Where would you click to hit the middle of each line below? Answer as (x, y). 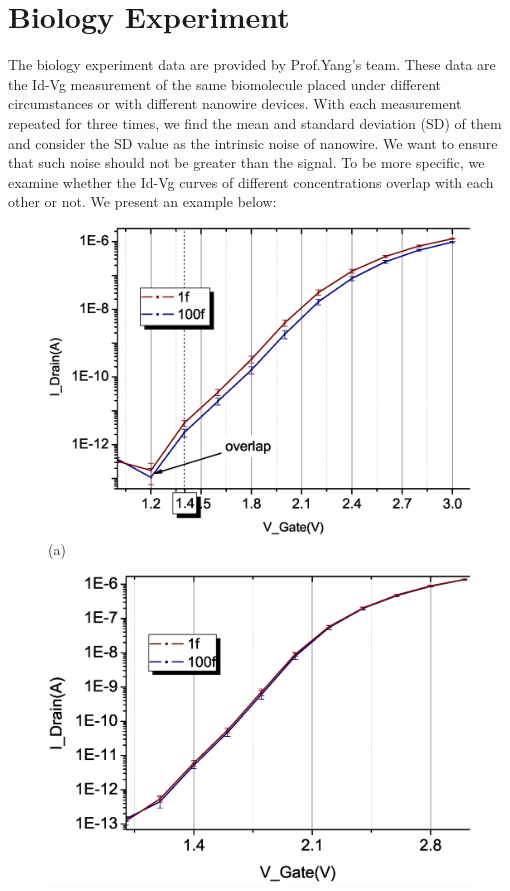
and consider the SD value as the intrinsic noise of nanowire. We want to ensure (253, 142)
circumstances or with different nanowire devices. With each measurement (235, 103)
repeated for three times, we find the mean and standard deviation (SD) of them (255, 122)
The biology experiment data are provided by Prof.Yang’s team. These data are (252, 64)
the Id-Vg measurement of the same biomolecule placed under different (225, 83)
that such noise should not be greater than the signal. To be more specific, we (246, 162)
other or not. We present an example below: (142, 201)
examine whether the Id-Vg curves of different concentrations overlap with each (251, 181)
